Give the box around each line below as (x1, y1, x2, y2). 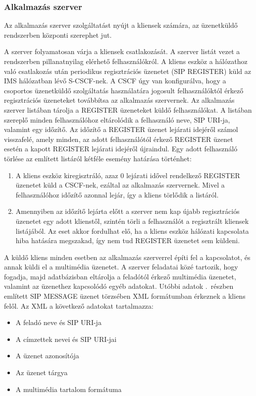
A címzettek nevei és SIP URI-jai (15, 333, 117, 344)
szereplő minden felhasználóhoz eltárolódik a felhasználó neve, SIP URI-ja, (4, 114, 230, 125)
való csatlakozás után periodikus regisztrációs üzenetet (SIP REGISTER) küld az (4, 66, 251, 76)
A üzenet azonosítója (15, 350, 79, 361)
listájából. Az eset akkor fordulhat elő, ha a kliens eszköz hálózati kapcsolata (15, 225, 249, 236)
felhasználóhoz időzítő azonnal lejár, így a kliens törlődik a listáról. (15, 189, 219, 199)
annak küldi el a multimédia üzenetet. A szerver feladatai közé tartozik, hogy (4, 262, 238, 272)
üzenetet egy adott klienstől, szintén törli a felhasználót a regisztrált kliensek (15, 215, 249, 226)
